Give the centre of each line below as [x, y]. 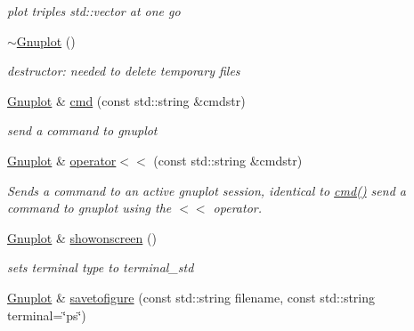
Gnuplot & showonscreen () [82, 237]
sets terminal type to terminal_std [101, 267]
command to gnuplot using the [89, 208]
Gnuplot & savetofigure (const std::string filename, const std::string [191, 297]
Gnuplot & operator [62, 160]
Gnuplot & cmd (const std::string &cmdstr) [126, 100]
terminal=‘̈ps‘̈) [47, 315]
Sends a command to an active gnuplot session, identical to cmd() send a [207, 190]
